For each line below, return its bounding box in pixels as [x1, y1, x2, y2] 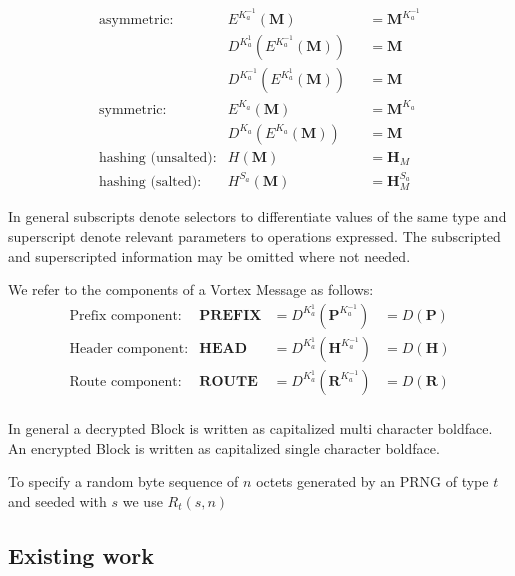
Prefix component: [69, 308, 182, 323]
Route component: [69, 374, 182, 389]
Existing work [8, 539, 155, 570]
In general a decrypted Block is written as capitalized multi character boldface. [8, 417, 493, 438]
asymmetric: [99, 13, 174, 28]
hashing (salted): [99, 174, 202, 189]
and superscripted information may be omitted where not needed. [8, 245, 411, 266]
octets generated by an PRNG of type [256, 471, 489, 492]
